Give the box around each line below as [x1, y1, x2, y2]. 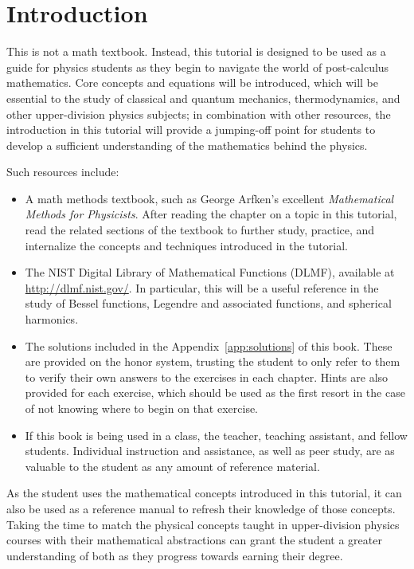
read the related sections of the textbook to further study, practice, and [25, 222, 375, 238]
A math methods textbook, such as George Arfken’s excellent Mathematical [25, 190, 394, 206]
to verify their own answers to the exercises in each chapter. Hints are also [25, 368, 389, 385]
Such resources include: [6, 163, 119, 180]
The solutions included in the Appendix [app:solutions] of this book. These [25, 337, 393, 354]
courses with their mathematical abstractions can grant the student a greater [6, 532, 382, 548]
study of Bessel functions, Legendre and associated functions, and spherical [25, 295, 392, 312]
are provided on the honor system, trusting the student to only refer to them [25, 353, 400, 370]
